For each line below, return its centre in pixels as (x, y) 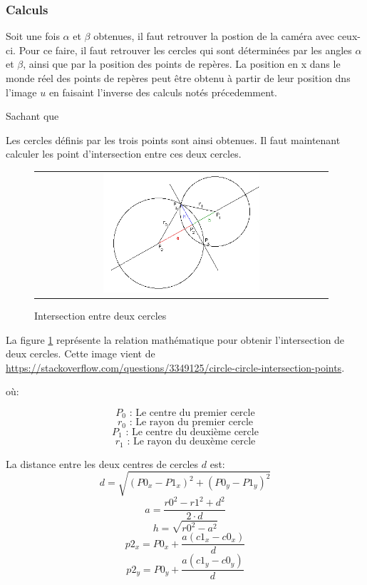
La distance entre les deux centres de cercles (102, 463)
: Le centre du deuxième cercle (192, 432)
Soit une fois (33, 36)
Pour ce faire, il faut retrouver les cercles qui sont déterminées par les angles (185, 50)
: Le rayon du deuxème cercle (191, 442)
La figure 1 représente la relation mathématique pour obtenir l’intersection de (175, 339)
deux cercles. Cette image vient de (81, 353)
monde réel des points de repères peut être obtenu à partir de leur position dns (178, 78)
